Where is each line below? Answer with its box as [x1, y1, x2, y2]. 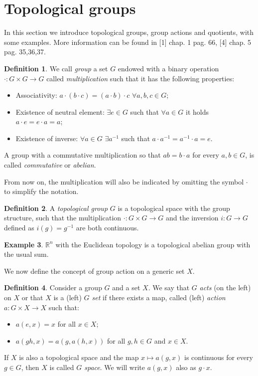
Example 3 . [4, 239, 43, 249]
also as [176, 362, 196, 372]
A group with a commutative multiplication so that [4, 150, 161, 160]
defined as [4, 222, 34, 233]
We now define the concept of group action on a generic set [4, 265, 185, 276]
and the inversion [165, 212, 219, 223]
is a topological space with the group [118, 202, 230, 213]
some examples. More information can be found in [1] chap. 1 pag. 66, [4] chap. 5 [4, 36, 252, 47]
